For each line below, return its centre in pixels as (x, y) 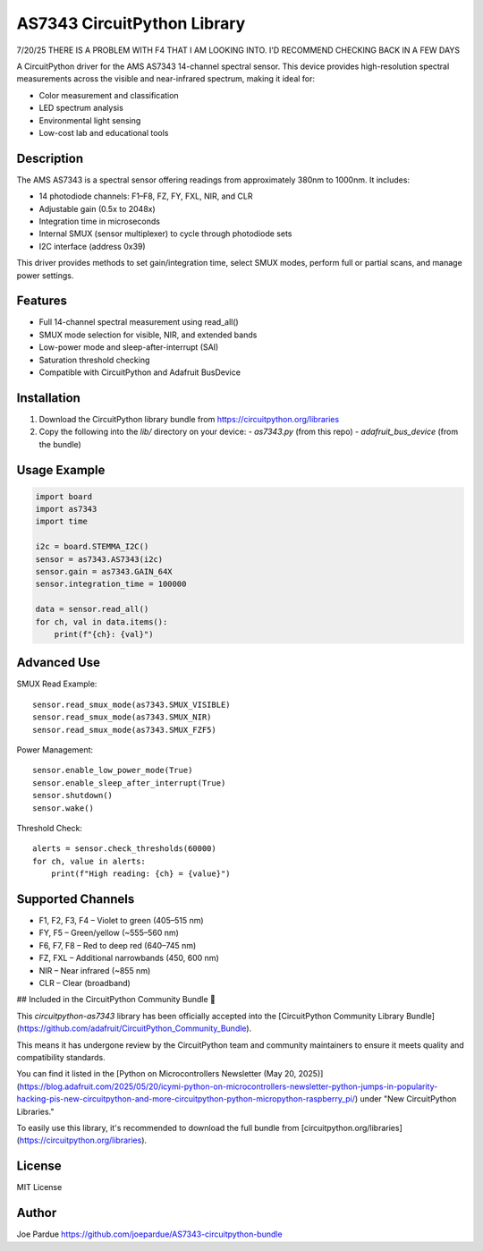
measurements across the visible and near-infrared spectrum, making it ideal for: (166, 79)
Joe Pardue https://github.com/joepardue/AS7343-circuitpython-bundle (149, 1234)
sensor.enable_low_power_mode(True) (113, 770)
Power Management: (55, 750)
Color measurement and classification (109, 95)
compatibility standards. (61, 1057)
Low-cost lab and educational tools (104, 132)
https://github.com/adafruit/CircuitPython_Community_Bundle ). (136, 1028)
